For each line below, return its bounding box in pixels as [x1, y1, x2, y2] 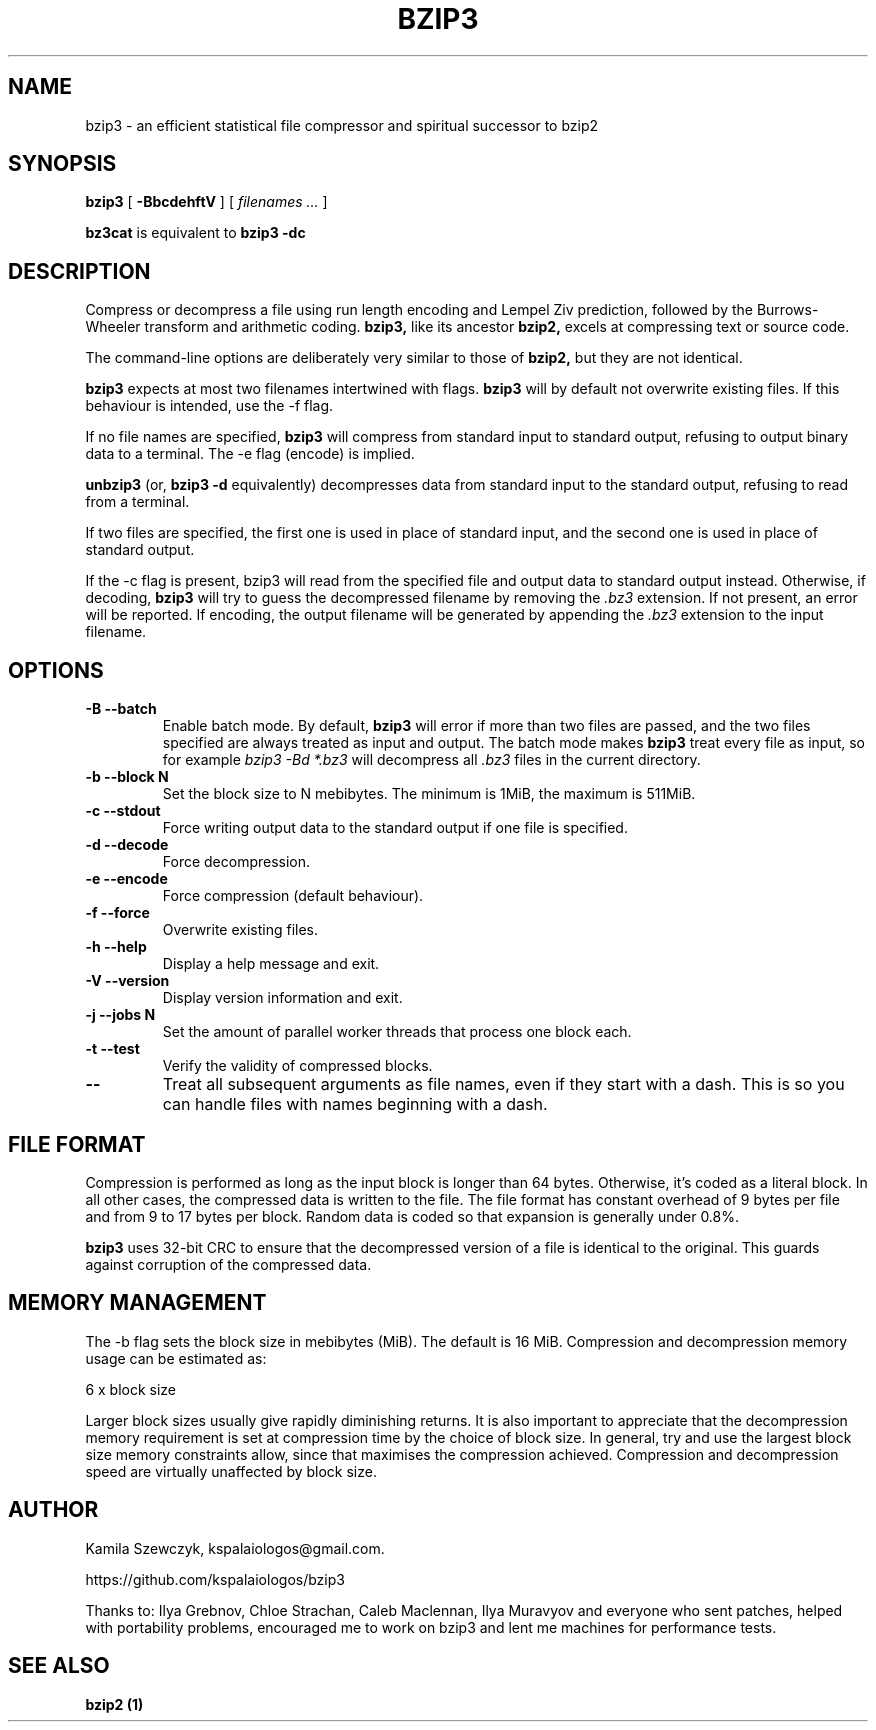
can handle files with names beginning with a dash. [162, 1094, 548, 1115]
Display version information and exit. [162, 989, 403, 1007]
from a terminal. [85, 493, 190, 511]
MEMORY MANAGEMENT [8, 1290, 267, 1316]
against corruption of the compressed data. [85, 1255, 372, 1273]
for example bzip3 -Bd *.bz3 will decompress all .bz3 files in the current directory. [162, 751, 701, 769]
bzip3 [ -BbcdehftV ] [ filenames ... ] [85, 193, 328, 211]
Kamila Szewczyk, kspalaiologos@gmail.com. [85, 1539, 385, 1557]
